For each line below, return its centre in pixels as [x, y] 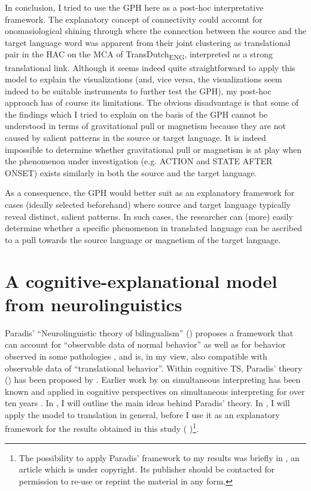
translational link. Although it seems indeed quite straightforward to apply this [150, 67]
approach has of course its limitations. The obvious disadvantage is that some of [152, 102]
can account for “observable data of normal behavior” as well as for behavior [145, 344]
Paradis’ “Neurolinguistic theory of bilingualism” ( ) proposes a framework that [149, 332]
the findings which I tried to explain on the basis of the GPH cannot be [136, 114]
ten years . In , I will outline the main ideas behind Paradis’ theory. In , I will [147, 403]
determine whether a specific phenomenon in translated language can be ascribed [153, 228]
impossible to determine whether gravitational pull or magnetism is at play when [153, 149]
